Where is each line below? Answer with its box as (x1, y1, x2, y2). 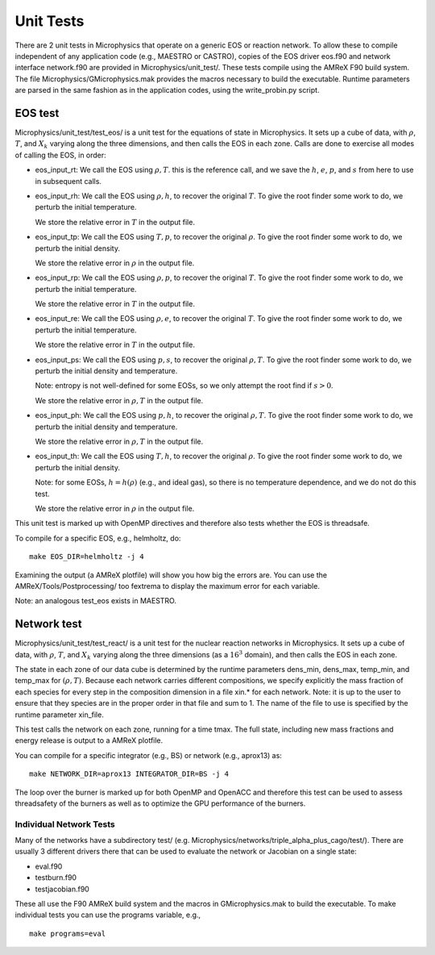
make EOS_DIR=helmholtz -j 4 (29, 553, 144, 561)
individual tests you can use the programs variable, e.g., (14, 910, 201, 920)
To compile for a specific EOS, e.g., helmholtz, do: (14, 533, 181, 543)
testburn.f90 (35, 873, 77, 882)
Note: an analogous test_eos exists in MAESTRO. (14, 596, 177, 606)
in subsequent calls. (35, 176, 102, 186)
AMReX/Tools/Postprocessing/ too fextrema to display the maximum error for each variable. (14, 581, 320, 590)
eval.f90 (35, 861, 63, 871)
